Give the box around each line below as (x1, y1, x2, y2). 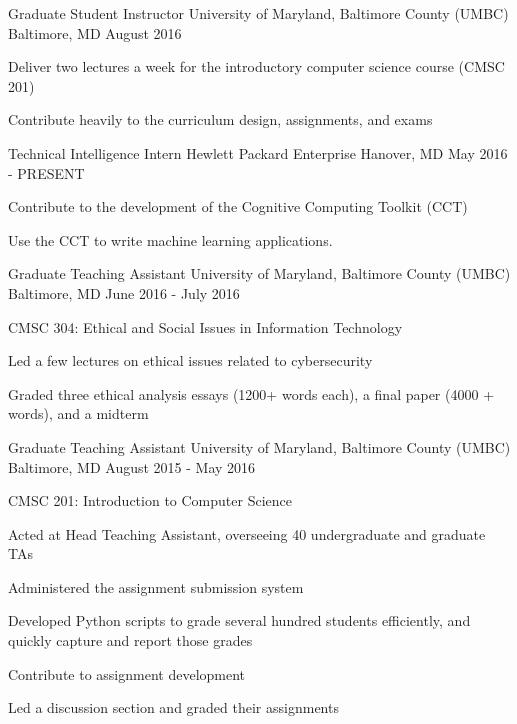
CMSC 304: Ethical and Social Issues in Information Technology (8, 316, 403, 337)
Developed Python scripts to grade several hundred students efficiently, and (8, 610, 471, 631)
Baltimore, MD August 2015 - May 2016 (8, 456, 256, 477)
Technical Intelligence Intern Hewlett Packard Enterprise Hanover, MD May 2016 (8, 142, 508, 163)
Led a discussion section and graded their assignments (8, 697, 339, 718)
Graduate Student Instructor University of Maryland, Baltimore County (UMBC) (8, 3, 509, 23)
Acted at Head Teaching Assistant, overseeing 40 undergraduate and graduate (8, 523, 486, 544)
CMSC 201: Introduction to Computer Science (8, 490, 292, 511)
